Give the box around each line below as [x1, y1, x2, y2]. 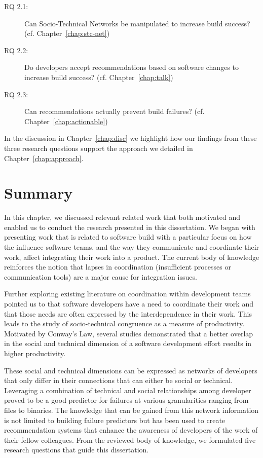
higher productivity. [4, 348, 66, 358]
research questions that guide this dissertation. [4, 444, 149, 455]
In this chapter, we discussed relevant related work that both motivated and [4, 212, 240, 222]
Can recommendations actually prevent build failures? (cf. [24, 106, 205, 117]
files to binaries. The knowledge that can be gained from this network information [4, 404, 259, 415]
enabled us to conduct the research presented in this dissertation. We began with [4, 221, 255, 232]
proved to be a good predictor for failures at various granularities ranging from [4, 395, 249, 405]
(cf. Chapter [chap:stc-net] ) [24, 28, 110, 39]
